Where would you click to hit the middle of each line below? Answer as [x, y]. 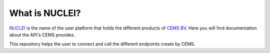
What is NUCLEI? [45, 13]
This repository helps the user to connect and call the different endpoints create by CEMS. [102, 44]
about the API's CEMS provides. [42, 34]
